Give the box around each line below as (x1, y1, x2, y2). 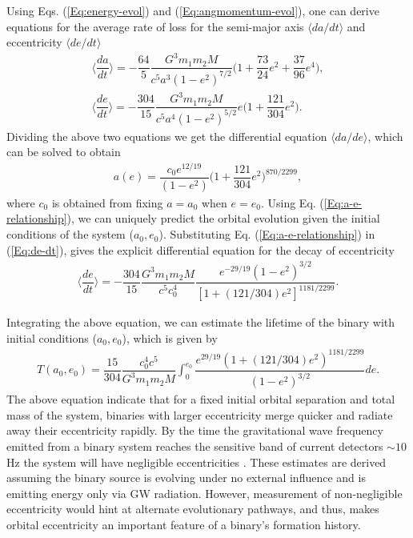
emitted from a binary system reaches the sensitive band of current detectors (6, 438, 383, 455)
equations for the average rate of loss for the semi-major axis (6, 18, 304, 34)
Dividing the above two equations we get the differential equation (6, 127, 327, 144)
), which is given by (122, 329, 218, 346)
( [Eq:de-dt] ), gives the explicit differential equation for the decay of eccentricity (6, 241, 395, 258)
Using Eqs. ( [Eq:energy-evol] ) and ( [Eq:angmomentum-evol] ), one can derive (6, 2, 379, 18)
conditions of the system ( (6, 226, 134, 243)
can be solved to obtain (6, 143, 121, 160)
